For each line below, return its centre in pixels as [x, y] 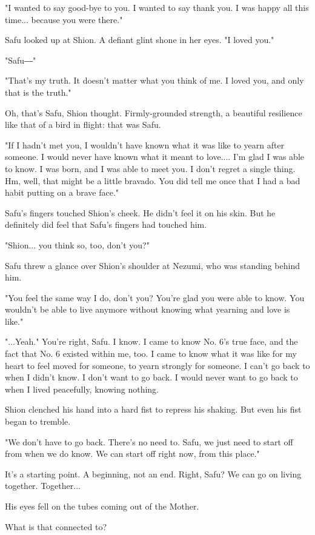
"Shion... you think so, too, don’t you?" [77, 244]
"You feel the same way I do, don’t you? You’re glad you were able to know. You [155, 297]
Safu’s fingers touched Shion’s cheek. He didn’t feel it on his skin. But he [140, 212]
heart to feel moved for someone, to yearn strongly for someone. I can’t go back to [157, 365]
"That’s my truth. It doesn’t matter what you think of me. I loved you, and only [154, 80]
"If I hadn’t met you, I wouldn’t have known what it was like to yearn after [145, 145]
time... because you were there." [64, 19]
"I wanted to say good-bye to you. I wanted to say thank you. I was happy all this [157, 7]
